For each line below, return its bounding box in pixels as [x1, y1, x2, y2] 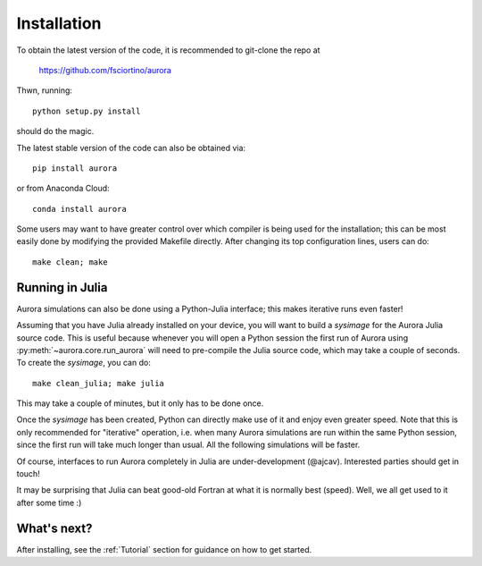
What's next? [16, 520, 93, 536]
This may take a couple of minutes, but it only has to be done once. [16, 398, 264, 409]
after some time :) [16, 497, 82, 508]
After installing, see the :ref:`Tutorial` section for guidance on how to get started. [16, 544, 312, 554]
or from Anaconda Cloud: [16, 183, 111, 194]
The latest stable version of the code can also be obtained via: [16, 142, 245, 153]
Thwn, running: [16, 85, 73, 96]
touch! [16, 469, 40, 479]
